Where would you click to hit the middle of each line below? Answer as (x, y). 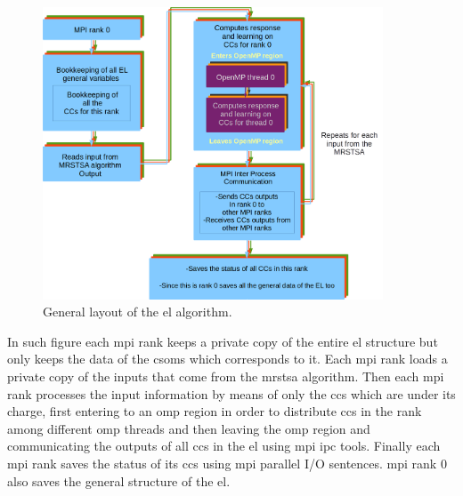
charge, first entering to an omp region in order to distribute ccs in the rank (215, 411)
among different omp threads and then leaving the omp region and (189, 428)
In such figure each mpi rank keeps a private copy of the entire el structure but (223, 341)
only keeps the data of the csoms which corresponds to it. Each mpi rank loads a (227, 359)
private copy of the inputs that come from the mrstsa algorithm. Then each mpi (226, 376)
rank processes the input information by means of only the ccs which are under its (231, 393)
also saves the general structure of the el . (119, 480)
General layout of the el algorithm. (138, 312)
